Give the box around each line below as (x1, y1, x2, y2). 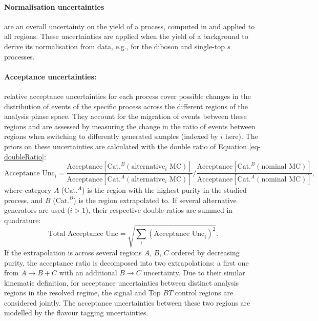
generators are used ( (4, 205, 70, 215)
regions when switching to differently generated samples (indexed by (4, 131, 218, 142)
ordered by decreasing (171, 247, 240, 257)
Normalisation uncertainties (4, 1, 104, 12)
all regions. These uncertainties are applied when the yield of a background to (4, 31, 248, 42)
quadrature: (4, 214, 41, 225)
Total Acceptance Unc (48, 230, 118, 238)
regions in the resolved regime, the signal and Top (4, 287, 161, 298)
